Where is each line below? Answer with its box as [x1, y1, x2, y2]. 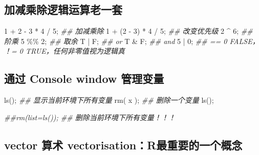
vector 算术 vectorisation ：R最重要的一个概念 [4, 137, 243, 152]
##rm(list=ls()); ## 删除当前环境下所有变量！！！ [4, 112, 176, 122]
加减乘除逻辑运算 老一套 [4, 2, 122, 17]
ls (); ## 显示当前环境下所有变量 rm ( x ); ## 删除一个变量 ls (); [4, 95, 214, 105]
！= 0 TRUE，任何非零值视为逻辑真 [4, 46, 125, 56]
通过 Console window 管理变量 [4, 71, 164, 86]
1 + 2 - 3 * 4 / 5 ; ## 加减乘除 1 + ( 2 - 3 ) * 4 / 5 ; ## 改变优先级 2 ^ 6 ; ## [4, 26, 253, 36]
